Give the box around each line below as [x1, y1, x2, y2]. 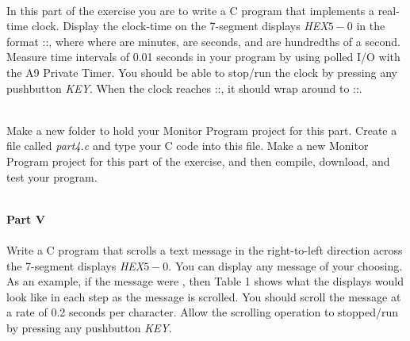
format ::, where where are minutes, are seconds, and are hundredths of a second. [6, 33, 400, 49]
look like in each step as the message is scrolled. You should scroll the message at [6, 288, 401, 305]
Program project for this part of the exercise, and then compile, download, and [6, 152, 390, 169]
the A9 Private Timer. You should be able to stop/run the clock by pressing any [6, 63, 397, 80]
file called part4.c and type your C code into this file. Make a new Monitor [6, 137, 369, 154]
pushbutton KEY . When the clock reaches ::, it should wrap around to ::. [6, 79, 362, 96]
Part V [6, 210, 45, 227]
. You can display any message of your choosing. [168, 257, 403, 274]
